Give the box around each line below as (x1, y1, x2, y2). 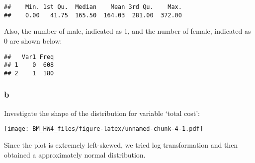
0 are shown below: (4, 35, 62, 46)
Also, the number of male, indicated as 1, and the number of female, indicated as (4, 26, 251, 36)
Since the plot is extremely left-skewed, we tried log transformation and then (4, 139, 238, 150)
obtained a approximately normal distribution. (4, 149, 146, 160)
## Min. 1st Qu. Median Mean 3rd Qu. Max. (4, 3, 182, 10)
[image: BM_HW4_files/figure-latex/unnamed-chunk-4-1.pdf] (4, 125, 203, 133)
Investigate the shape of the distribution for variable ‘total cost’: (4, 108, 200, 118)
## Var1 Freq (4, 53, 54, 60)
